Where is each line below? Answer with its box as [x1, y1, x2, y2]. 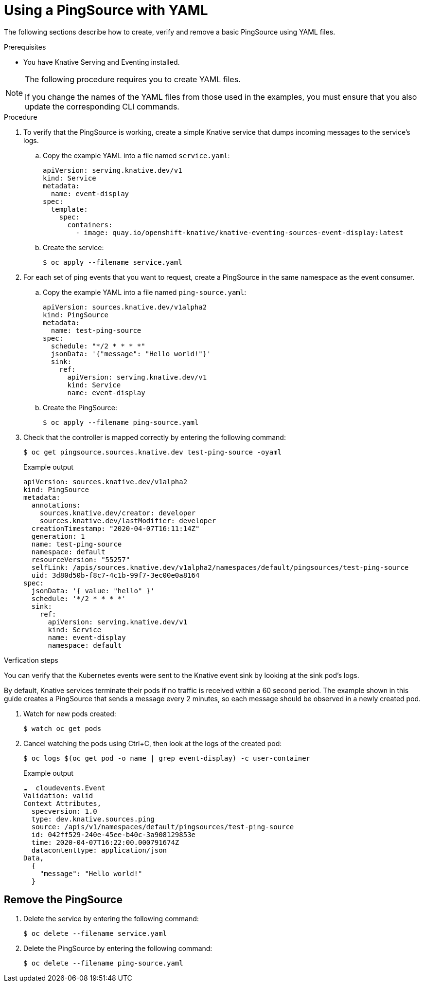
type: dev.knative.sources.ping [31, 815, 155, 823]
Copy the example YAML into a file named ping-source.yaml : [43, 288, 247, 296]
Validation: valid [23, 791, 93, 800]
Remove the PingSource [4, 894, 123, 906]
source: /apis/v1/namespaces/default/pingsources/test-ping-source [31, 822, 294, 831]
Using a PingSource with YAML [4, 2, 208, 18]
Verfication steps [4, 656, 58, 664]
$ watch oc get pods [23, 724, 102, 732]
